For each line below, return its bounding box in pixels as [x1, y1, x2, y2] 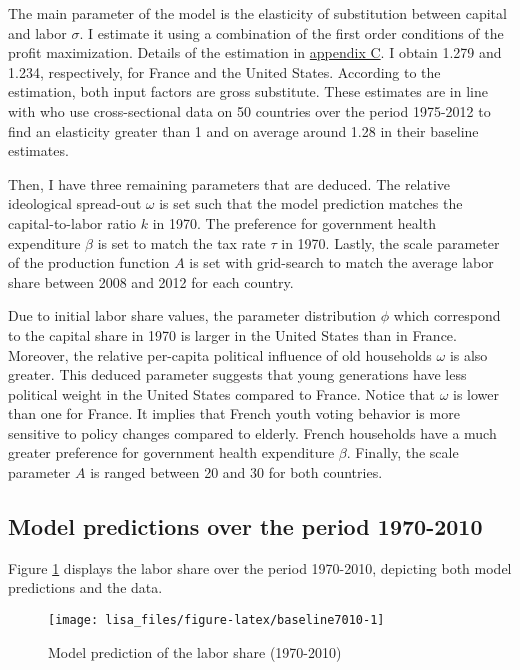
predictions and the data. [8, 577, 163, 598]
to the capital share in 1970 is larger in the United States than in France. [8, 324, 457, 345]
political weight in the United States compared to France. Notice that [8, 383, 435, 404]
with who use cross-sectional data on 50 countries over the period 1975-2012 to [8, 100, 491, 121]
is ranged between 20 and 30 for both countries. [90, 462, 383, 483]
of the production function [8, 252, 170, 273]
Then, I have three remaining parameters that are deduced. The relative [8, 173, 451, 194]
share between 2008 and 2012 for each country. [8, 271, 294, 292]
